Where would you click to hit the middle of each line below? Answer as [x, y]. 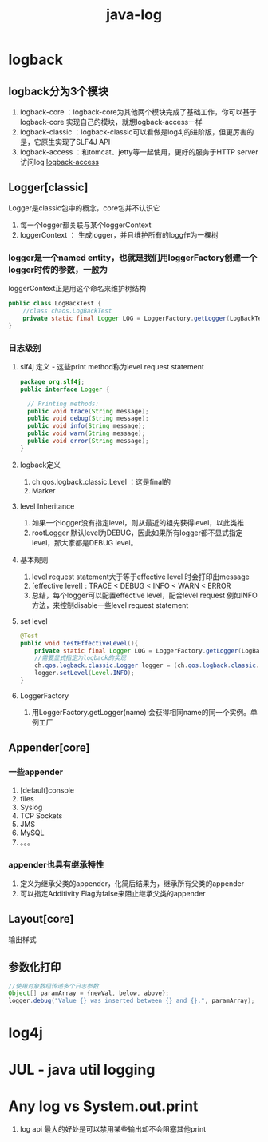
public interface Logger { [65, 389]
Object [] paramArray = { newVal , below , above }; [89, 993]
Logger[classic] [48, 188]
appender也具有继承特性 [56, 864]
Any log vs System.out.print [103, 1106]
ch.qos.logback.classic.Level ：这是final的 [101, 481]
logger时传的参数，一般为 [58, 270]
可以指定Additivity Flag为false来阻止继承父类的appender [112, 893]
